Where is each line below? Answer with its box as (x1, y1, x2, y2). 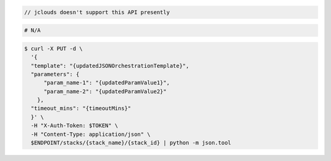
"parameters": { (31, 70, 80, 78)
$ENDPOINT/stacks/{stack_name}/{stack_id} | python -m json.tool (31, 140, 232, 146)
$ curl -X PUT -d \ (24, 45, 83, 52)
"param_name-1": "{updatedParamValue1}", (44, 80, 170, 86)
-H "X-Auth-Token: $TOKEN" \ (31, 122, 119, 129)
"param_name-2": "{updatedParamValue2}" (44, 88, 167, 95)
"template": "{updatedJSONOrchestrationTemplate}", (31, 62, 189, 69)
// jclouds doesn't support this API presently (24, 9, 170, 15)
